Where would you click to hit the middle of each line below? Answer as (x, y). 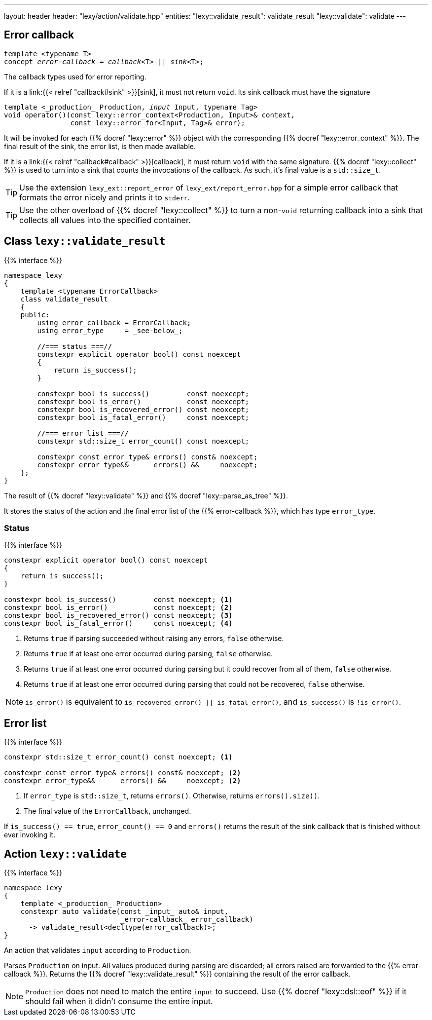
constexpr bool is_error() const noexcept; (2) (118, 608)
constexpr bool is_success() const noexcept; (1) (118, 600)
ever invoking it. (30, 835)
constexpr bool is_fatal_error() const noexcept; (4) (118, 623)
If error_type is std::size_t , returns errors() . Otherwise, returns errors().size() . (172, 796)
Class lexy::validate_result (85, 241)
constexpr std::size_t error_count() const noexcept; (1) (118, 757)
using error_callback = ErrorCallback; (114, 322)
